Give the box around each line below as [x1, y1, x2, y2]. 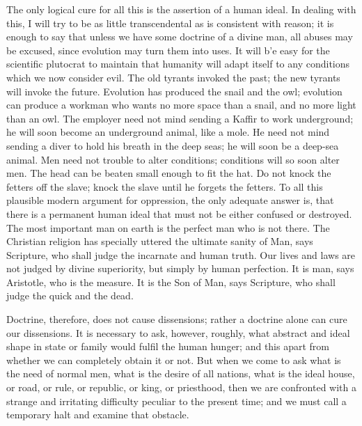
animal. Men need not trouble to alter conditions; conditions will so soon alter [6, 152, 340, 166]
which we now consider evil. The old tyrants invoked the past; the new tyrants [6, 70, 340, 84]
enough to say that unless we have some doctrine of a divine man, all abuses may [6, 29, 353, 44]
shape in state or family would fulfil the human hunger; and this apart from [6, 339, 330, 354]
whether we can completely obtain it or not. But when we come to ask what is [6, 352, 341, 367]
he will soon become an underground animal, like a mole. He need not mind [6, 125, 330, 139]
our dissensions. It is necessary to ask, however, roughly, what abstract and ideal [6, 325, 350, 340]
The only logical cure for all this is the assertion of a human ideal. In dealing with [6, 2, 356, 16]
